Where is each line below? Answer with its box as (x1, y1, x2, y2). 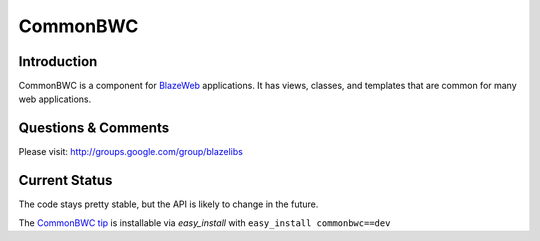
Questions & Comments (18, 120, 170, 137)
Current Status (18, 172, 113, 189)
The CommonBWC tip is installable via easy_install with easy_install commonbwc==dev (18, 216, 391, 229)
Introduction (18, 53, 98, 70)
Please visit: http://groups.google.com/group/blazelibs (18, 146, 244, 158)
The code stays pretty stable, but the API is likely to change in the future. (18, 198, 319, 210)
